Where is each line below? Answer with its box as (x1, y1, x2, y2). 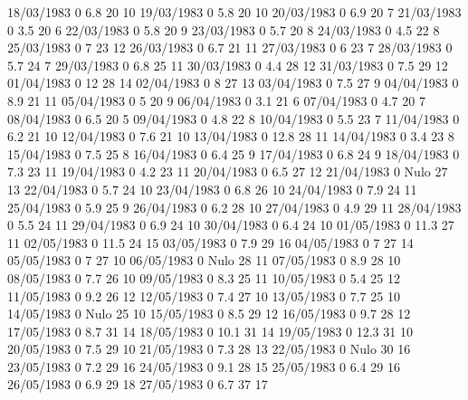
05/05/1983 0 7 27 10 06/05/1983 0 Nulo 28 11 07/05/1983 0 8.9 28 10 (7, 251, 401, 270)
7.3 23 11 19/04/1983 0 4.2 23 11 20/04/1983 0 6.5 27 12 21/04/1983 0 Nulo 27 (7, 162, 448, 181)
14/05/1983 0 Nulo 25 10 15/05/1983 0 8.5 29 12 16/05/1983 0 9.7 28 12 (7, 304, 411, 323)
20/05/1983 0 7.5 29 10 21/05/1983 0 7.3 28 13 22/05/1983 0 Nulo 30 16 (7, 339, 411, 358)
